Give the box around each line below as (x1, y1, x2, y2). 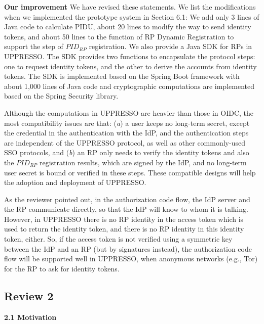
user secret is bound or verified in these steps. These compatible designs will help (4, 167, 256, 177)
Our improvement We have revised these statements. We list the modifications (4, 2, 256, 12)
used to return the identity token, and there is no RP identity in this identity (4, 223, 244, 234)
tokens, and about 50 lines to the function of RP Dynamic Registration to (4, 31, 234, 41)
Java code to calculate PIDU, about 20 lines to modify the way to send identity (4, 21, 251, 32)
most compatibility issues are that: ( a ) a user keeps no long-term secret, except (4, 117, 250, 128)
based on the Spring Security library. (4, 90, 119, 101)
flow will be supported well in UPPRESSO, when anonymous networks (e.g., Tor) (4, 253, 258, 264)
